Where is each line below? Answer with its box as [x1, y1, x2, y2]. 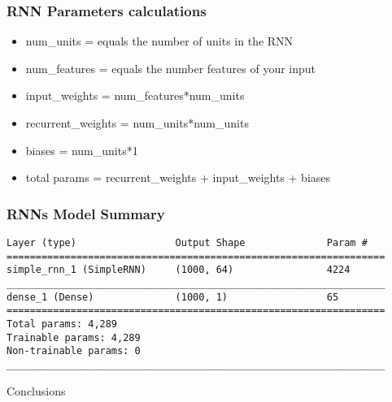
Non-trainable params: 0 [7, 345, 141, 357]
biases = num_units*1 [25, 141, 138, 158]
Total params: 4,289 [7, 318, 118, 330]
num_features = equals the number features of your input [25, 59, 316, 76]
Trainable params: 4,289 [7, 331, 141, 344]
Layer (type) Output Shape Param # [7, 237, 368, 249]
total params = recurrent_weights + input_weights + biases [25, 169, 331, 186]
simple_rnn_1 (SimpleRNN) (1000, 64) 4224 [7, 264, 351, 276]
